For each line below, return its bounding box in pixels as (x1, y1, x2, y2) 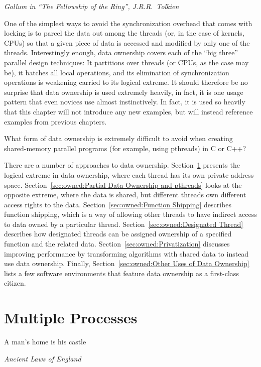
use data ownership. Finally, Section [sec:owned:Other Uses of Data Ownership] (4, 258, 249, 269)
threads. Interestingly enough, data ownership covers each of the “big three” (4, 47, 238, 58)
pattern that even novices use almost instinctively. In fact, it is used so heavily (4, 96, 245, 107)
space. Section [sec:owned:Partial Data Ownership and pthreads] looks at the (4, 179, 242, 190)
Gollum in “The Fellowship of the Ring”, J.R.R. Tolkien (4, 1, 179, 11)
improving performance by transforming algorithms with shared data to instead (4, 248, 249, 259)
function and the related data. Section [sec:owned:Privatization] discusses (4, 238, 230, 249)
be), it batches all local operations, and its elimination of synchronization (4, 67, 229, 77)
